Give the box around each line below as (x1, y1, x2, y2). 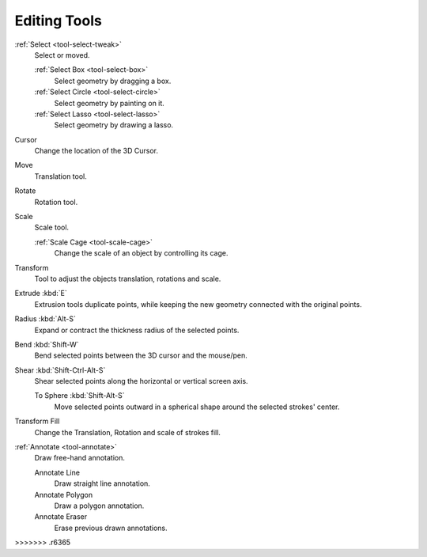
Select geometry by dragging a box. (54, 76, 172, 85)
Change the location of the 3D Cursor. (34, 146, 158, 156)
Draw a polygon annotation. (54, 501, 145, 510)
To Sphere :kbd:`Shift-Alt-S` (34, 391, 125, 400)
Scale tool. (34, 222, 70, 233)
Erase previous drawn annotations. (54, 523, 168, 532)
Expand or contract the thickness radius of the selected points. (34, 325, 240, 335)
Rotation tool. (34, 197, 78, 207)
